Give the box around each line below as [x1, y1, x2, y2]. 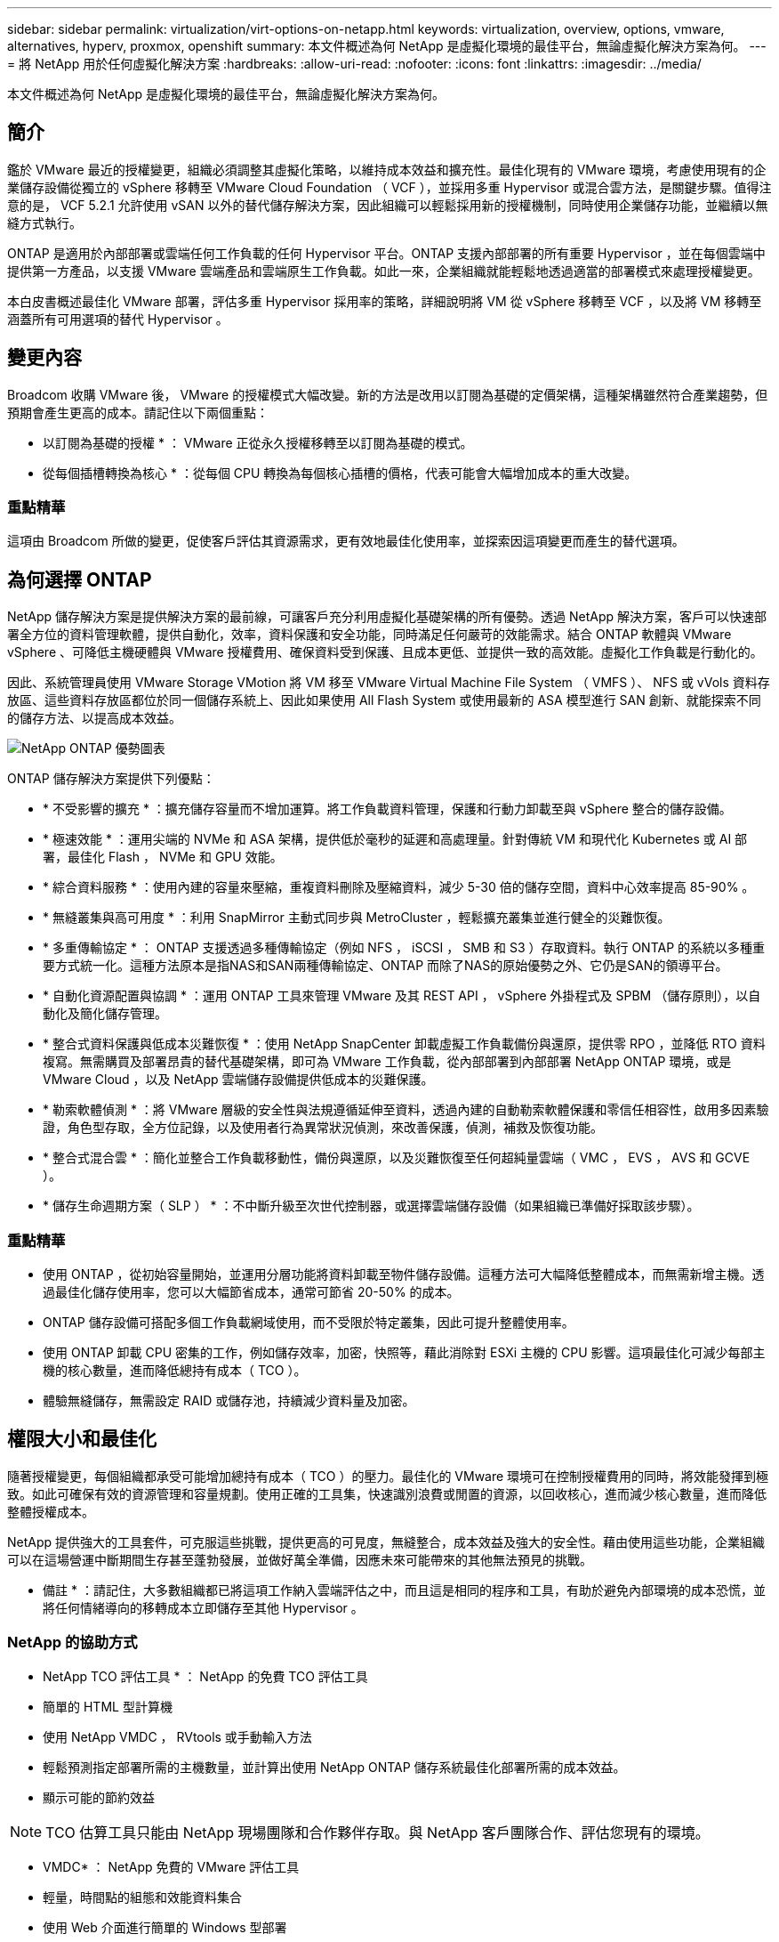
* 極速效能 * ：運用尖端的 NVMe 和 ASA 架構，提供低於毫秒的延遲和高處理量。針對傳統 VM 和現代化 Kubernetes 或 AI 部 [43, 831, 748, 847]
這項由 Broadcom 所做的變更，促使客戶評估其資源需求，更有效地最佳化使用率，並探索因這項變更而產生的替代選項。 [7, 533, 685, 549]
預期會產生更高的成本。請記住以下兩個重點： [7, 404, 269, 420]
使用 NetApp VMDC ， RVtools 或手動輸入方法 [43, 1728, 312, 1744]
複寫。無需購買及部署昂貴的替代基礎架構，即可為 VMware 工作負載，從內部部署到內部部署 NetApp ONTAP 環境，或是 [43, 1054, 732, 1070]
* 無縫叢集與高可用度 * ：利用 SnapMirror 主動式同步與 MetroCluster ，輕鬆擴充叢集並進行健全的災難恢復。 [43, 910, 671, 926]
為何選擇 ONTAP [7, 568, 152, 591]
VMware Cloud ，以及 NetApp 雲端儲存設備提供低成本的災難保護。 [43, 1072, 434, 1088]
